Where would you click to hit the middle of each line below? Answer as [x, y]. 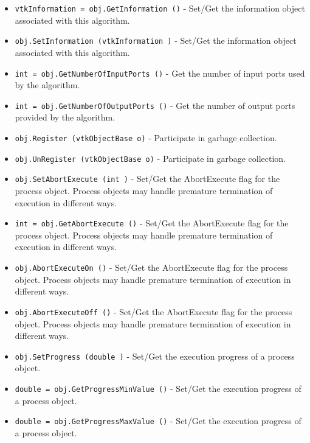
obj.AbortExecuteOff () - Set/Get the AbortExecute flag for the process [153, 311]
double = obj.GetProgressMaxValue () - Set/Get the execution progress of [158, 421]
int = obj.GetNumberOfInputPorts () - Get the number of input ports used [160, 73]
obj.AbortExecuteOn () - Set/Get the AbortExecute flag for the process [151, 267]
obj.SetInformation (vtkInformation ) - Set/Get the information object [156, 40]
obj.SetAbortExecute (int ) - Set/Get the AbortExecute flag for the [147, 179]
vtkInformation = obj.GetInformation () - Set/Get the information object [160, 8]
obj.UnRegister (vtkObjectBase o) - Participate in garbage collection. [150, 158]
